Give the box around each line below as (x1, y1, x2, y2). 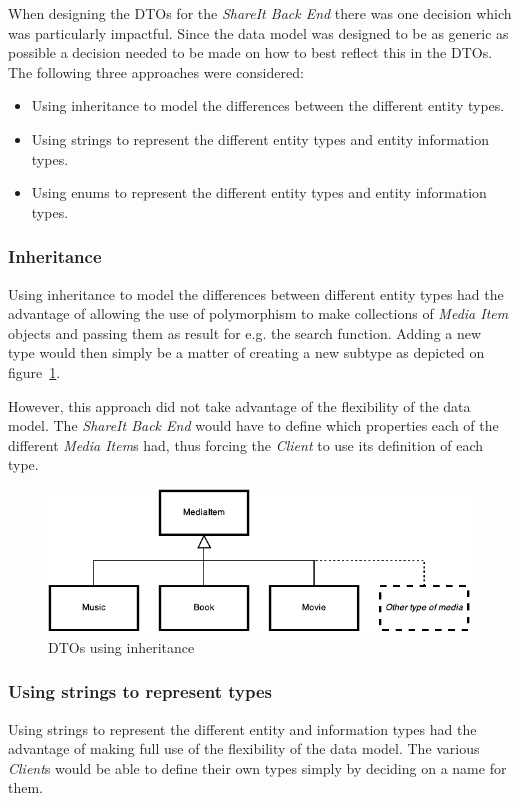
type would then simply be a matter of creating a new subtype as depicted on (8, 342, 485, 363)
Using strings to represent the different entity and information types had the (8, 718, 477, 739)
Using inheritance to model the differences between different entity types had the (8, 283, 504, 304)
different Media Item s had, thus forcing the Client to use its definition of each (8, 434, 484, 455)
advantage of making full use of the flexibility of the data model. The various (8, 738, 480, 759)
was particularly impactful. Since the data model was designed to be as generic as (8, 22, 509, 43)
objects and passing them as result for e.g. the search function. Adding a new (8, 322, 482, 343)
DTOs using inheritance (48, 636, 195, 657)
